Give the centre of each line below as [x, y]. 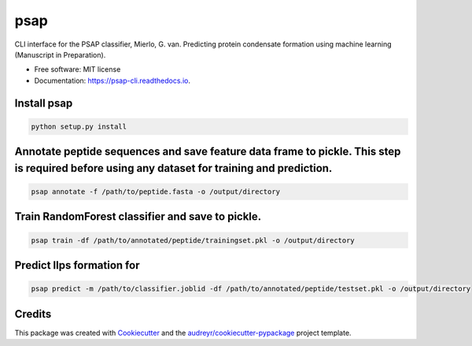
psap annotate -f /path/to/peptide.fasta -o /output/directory [156, 192]
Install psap [44, 103]
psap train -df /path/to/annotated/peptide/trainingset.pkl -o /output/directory [193, 240]
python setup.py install [79, 126]
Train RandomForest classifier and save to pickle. [138, 217]
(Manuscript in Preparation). [60, 54]
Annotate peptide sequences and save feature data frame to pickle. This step [208, 152]
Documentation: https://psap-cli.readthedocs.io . [112, 80]
